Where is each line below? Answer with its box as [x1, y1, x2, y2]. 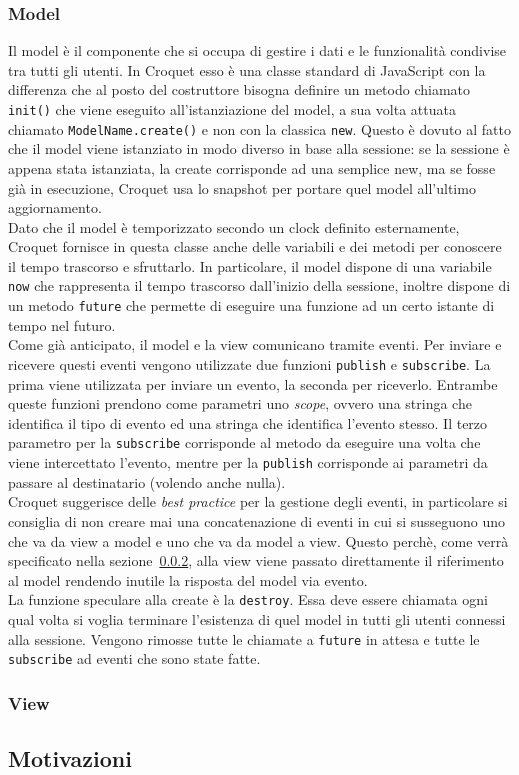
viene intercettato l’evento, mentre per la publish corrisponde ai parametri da [8, 452, 488, 473]
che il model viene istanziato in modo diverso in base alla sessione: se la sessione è [8, 138, 510, 159]
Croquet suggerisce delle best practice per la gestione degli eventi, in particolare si [8, 491, 508, 512]
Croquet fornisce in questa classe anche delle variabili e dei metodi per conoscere [8, 236, 502, 257]
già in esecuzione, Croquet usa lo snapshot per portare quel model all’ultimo [8, 177, 476, 198]
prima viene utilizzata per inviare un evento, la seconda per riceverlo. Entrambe [8, 373, 498, 394]
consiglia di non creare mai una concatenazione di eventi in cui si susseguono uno [8, 510, 506, 531]
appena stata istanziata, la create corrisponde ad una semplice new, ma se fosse [8, 157, 496, 178]
